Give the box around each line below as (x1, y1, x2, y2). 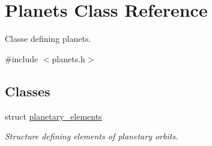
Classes (5, 81, 50, 100)
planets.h (52, 52, 85, 65)
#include (5, 52, 38, 65)
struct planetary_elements (5, 109, 102, 122)
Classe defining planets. (5, 32, 91, 45)
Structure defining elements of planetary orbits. (5, 130, 178, 142)
